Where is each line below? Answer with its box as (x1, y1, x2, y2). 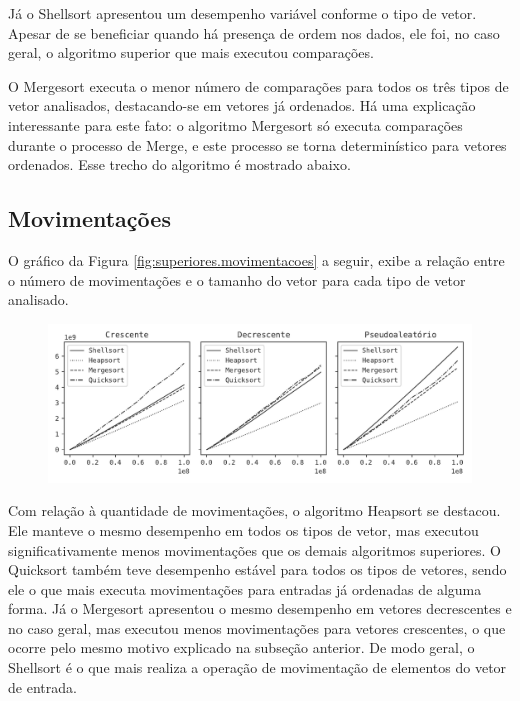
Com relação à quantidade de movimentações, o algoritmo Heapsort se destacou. (8, 500, 501, 521)
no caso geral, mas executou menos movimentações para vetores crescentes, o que (8, 617, 506, 638)
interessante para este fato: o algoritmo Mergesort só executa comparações (8, 114, 463, 135)
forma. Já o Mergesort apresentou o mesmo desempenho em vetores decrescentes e (8, 598, 512, 619)
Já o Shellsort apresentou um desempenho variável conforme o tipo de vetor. (8, 3, 477, 23)
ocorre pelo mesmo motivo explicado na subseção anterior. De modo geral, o (8, 637, 475, 658)
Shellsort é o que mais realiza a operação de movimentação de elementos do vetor (8, 657, 507, 678)
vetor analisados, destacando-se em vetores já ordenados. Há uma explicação (8, 95, 476, 116)
